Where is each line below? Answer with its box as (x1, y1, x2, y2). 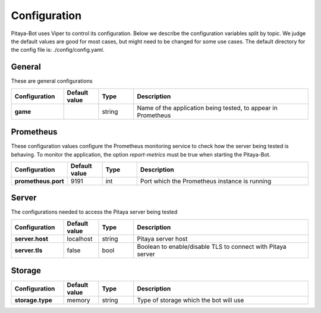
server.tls (14, 246, 43, 254)
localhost (67, 234, 93, 243)
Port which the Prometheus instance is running (140, 177, 272, 185)
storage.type (14, 296, 53, 305)
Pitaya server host (137, 234, 188, 243)
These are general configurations (11, 77, 93, 84)
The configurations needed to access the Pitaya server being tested (11, 208, 178, 215)
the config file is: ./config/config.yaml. (11, 46, 105, 54)
